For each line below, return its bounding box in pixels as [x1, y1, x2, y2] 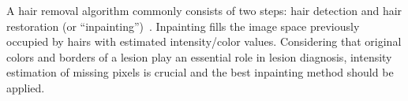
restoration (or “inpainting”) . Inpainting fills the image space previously [6, 17, 360, 34]
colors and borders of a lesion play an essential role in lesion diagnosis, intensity [6, 48, 392, 65]
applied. [6, 79, 45, 95]
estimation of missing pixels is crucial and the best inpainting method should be [6, 64, 394, 80]
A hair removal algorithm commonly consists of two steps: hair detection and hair [6, 2, 402, 18]
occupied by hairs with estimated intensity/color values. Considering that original [6, 33, 402, 50]
